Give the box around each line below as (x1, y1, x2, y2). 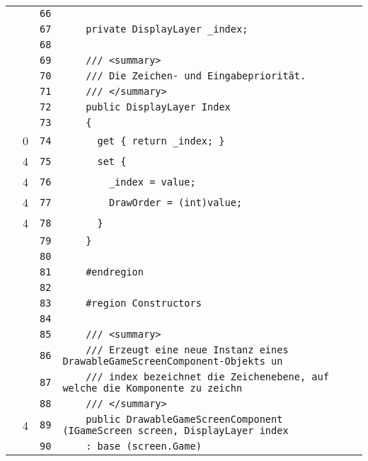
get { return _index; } (97, 135, 225, 147)
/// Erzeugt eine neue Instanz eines (86, 344, 289, 355)
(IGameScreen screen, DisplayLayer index (62, 425, 289, 436)
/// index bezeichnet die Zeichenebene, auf (86, 371, 329, 382)
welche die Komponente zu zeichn (62, 382, 243, 394)
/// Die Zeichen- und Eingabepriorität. (86, 70, 306, 81)
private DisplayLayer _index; (86, 23, 248, 35)
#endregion (86, 266, 144, 278)
